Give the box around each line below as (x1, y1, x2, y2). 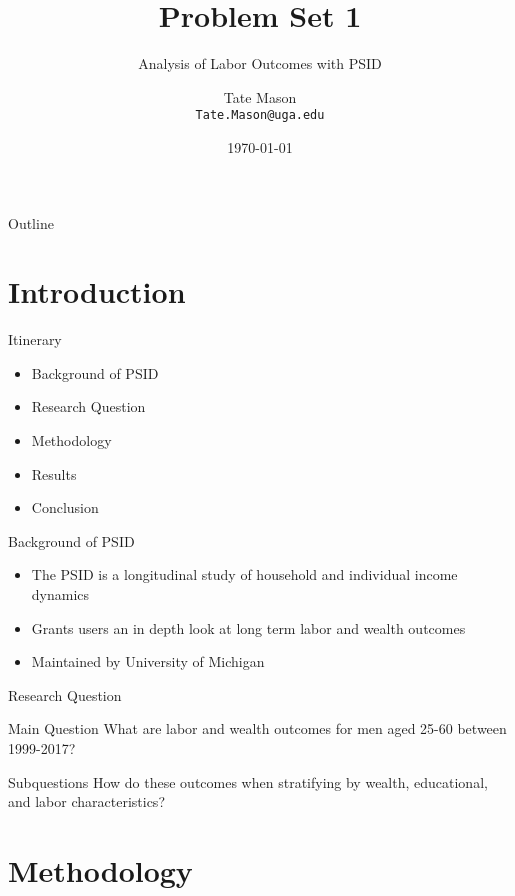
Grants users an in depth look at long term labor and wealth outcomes (31, 617, 466, 638)
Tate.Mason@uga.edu (195, 108, 325, 123)
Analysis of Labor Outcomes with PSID (138, 53, 382, 74)
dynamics (31, 584, 90, 605)
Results (31, 463, 77, 484)
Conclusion (31, 497, 99, 518)
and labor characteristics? (8, 791, 165, 812)
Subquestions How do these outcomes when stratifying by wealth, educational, (8, 771, 488, 792)
